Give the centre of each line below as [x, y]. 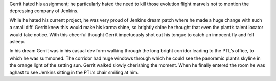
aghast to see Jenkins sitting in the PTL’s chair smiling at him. [74, 72]
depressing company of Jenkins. [44, 11]
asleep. [17, 41]
